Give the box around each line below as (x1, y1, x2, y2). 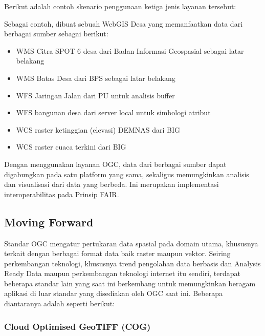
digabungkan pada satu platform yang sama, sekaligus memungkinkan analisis (4, 169, 249, 179)
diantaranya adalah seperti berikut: (4, 298, 115, 309)
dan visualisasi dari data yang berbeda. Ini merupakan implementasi (4, 179, 219, 190)
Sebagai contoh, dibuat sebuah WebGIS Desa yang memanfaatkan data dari (4, 18, 243, 29)
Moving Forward (4, 214, 94, 229)
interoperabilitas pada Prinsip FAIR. (4, 188, 119, 199)
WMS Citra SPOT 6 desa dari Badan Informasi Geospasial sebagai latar (16, 45, 244, 56)
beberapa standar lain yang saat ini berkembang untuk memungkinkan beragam (4, 278, 256, 288)
